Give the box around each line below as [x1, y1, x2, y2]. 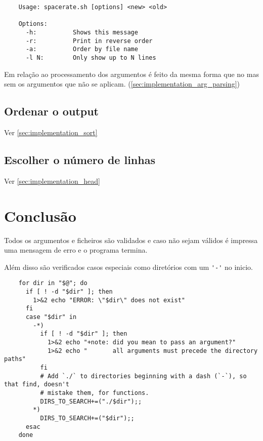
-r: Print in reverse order [25, 37, 153, 45]
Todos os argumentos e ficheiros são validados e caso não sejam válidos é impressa [4, 234, 258, 245]
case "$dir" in [25, 313, 77, 320]
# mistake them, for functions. [40, 389, 149, 396]
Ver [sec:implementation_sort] [4, 127, 98, 137]
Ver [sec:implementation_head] [4, 175, 100, 186]
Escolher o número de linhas [4, 151, 155, 167]
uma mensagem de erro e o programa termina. [4, 245, 148, 255]
